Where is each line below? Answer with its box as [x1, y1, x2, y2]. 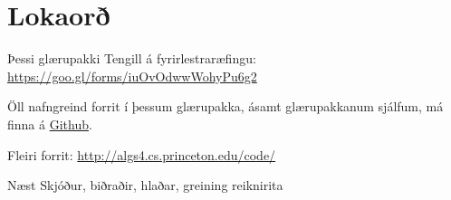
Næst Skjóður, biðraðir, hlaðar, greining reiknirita [7, 176, 283, 195]
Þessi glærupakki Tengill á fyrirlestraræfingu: [7, 49, 256, 68]
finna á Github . [7, 114, 92, 133]
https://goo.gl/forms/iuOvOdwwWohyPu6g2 [7, 66, 257, 85]
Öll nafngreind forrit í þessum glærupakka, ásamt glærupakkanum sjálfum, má [7, 97, 444, 116]
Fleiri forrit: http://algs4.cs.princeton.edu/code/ [7, 145, 276, 164]
